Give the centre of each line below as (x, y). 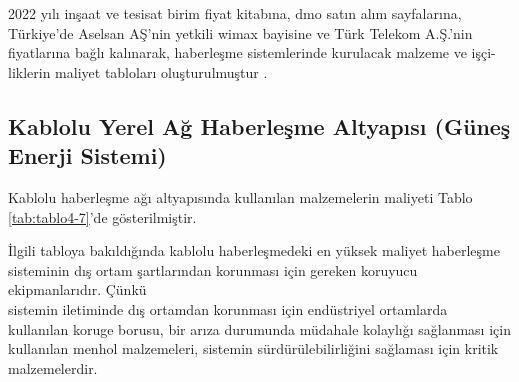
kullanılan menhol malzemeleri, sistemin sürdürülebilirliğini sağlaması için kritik (253, 348)
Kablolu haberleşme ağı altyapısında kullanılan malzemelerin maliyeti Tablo (240, 196)
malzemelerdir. (53, 367)
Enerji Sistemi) (87, 155)
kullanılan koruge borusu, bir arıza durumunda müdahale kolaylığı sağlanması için (259, 328)
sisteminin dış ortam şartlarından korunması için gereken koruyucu (213, 269)
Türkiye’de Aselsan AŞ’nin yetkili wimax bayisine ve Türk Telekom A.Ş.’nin (240, 32)
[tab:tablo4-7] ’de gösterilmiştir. (102, 216)
